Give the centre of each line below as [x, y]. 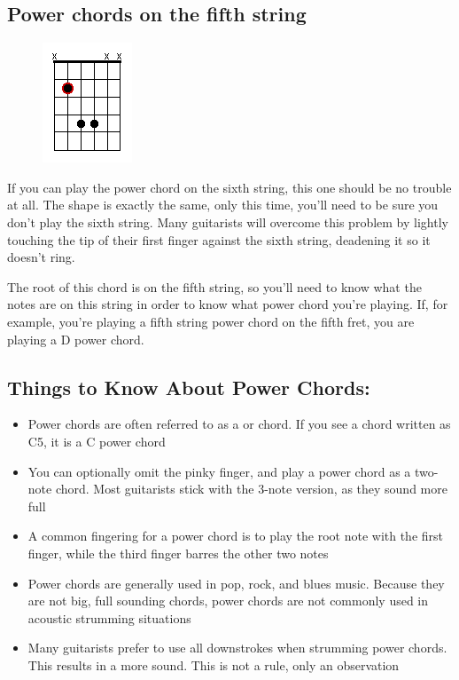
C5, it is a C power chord [97, 441]
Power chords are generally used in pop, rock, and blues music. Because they [236, 583]
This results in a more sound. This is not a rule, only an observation [214, 664]
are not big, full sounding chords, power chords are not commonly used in [228, 601]
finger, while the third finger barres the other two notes [178, 553]
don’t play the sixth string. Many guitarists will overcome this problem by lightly [228, 221]
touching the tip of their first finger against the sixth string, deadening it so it [219, 239]
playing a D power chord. [76, 339]
